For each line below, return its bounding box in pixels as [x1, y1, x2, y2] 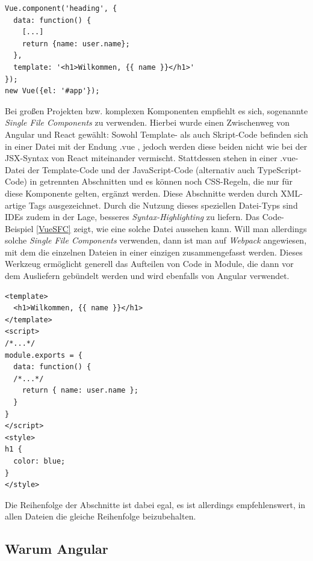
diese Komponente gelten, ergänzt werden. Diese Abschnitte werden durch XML [5, 186, 300, 199]
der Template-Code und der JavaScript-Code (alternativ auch [27, 163, 255, 176]
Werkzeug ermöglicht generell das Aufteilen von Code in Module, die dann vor [5, 257, 294, 270]
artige [5, 198, 26, 211]
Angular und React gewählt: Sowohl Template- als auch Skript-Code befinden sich [5, 127, 308, 140]
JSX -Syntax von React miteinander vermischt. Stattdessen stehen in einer [5, 152, 277, 164]
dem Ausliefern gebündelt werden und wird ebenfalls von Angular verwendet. [5, 269, 290, 282]
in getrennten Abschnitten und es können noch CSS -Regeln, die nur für [29, 175, 293, 188]
